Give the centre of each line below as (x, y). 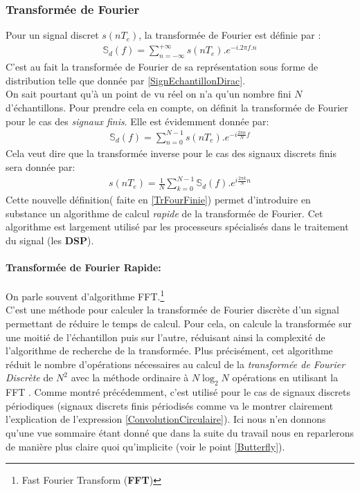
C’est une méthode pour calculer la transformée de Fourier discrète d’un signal (172, 310)
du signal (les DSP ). (50, 240)
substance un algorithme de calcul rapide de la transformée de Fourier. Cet (164, 213)
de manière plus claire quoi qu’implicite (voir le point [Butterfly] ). (145, 446)
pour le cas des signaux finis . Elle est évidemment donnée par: (137, 121)
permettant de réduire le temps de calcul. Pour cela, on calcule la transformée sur (179, 323)
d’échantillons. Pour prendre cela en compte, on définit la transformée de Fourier (177, 107)
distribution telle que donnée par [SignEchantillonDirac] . (126, 80)
